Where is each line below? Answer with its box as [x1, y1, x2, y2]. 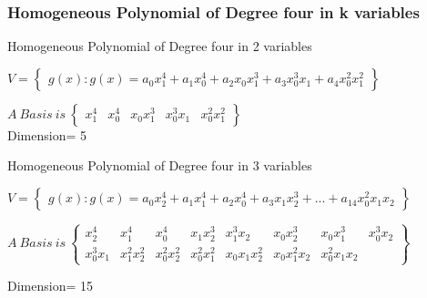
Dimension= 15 [7, 276, 93, 295]
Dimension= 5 [7, 125, 86, 144]
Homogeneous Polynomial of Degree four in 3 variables [7, 156, 312, 175]
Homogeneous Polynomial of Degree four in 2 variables [7, 36, 312, 56]
